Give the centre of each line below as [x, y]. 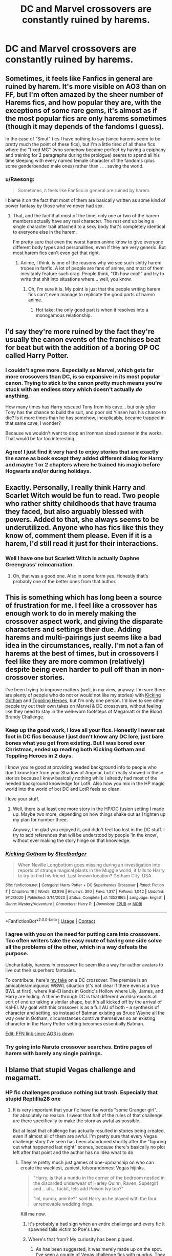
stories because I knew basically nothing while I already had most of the [81, 778]
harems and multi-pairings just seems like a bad [83, 637]
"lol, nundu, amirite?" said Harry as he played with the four [95, 1199]
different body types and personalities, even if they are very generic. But [89, 248]
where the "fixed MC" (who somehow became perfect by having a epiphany [86, 150]
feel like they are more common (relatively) [75, 661]
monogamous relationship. [64, 315]
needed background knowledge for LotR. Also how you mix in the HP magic [85, 783]
